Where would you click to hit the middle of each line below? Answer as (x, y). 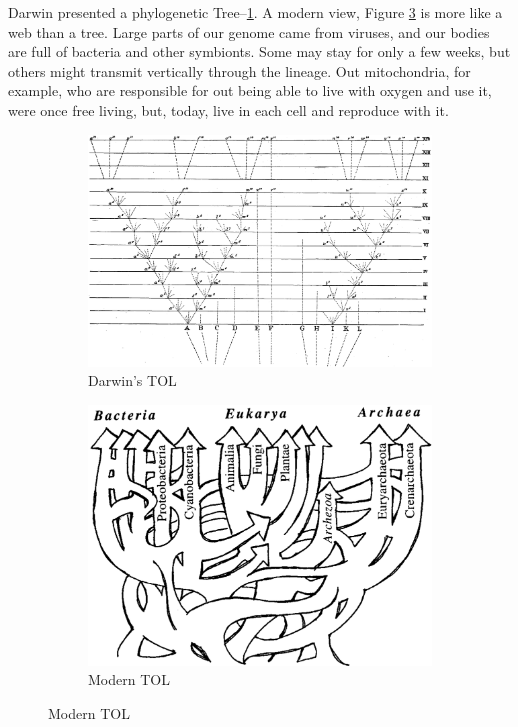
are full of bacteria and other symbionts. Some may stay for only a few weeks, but (259, 51)
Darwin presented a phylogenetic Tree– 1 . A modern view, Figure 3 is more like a (255, 12)
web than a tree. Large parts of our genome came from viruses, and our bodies (249, 31)
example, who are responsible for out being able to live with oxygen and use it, (250, 90)
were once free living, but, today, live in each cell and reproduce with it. (228, 109)
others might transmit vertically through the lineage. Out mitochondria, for (239, 70)
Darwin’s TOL (132, 380)
